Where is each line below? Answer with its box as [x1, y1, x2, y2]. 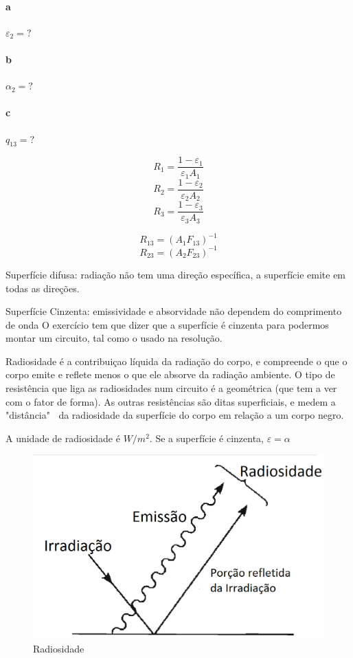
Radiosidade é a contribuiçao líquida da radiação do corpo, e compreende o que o [5, 353, 348, 368]
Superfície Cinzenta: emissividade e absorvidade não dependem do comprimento [5, 304, 342, 318]
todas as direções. [5, 281, 80, 295]
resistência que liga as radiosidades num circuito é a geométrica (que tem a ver [5, 381, 337, 395]
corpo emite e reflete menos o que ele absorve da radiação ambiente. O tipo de [5, 367, 335, 382]
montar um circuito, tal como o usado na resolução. [5, 331, 223, 345]
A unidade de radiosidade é [5, 430, 120, 445]
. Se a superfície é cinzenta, [149, 430, 264, 445]
